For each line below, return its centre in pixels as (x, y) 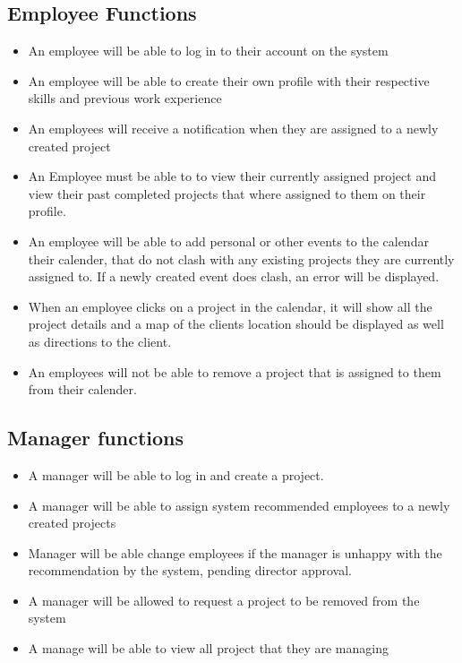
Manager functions (96, 438)
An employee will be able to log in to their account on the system (208, 51)
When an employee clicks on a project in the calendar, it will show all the (230, 306)
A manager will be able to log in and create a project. (176, 474)
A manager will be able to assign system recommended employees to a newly (239, 505)
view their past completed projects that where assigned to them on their (227, 193)
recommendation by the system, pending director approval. (190, 570)
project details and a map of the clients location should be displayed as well (236, 324)
